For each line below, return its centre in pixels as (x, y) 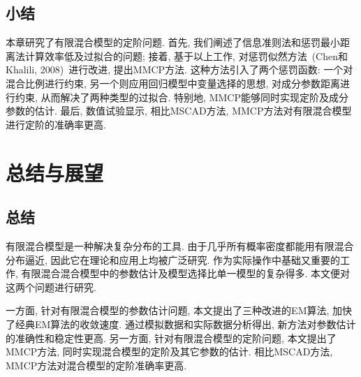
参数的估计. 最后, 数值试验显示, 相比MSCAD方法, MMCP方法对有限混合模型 (179, 111)
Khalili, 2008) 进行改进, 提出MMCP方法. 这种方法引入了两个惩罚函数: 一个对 (179, 69)
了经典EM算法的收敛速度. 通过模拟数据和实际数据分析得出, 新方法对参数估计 (181, 324)
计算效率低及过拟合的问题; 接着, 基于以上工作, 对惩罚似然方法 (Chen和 (186, 56)
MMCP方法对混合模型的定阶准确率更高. (96, 365)
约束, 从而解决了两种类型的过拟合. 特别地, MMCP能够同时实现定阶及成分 (182, 97)
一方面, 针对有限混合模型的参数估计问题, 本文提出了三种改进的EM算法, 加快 (179, 310)
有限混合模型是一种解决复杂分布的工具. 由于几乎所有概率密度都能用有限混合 (180, 245)
